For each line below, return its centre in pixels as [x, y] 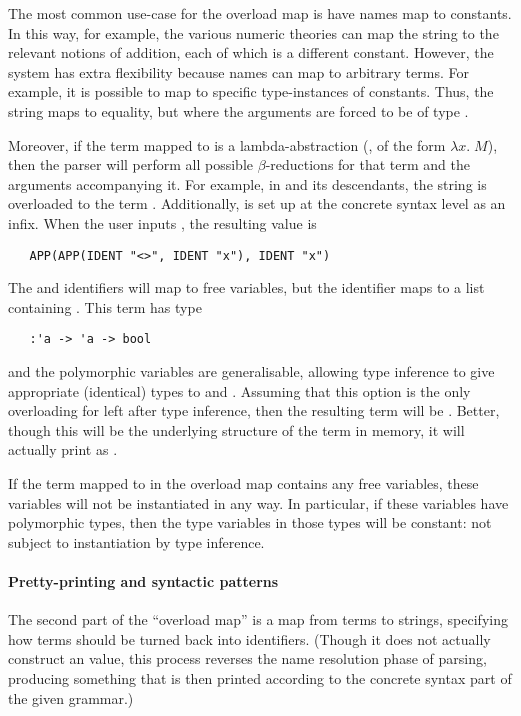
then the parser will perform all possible [131, 164]
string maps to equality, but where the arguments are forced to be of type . [238, 110]
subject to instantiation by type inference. [136, 541]
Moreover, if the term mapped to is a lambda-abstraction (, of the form [227, 144]
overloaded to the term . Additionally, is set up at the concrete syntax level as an [257, 203]
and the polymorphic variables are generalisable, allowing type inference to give [251, 371]
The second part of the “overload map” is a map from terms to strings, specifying [258, 619]
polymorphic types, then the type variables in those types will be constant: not [250, 522]
